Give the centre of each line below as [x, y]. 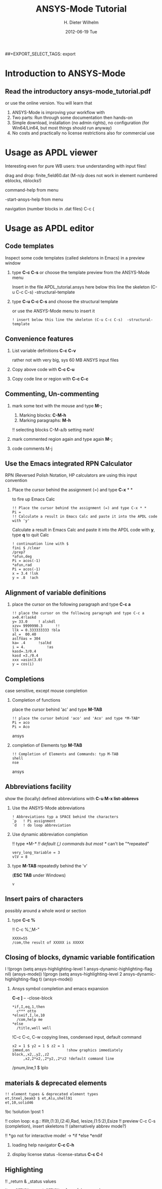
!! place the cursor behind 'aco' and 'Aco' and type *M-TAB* [76, 718]
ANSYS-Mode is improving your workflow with [58, 112]
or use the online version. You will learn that [49, 103]
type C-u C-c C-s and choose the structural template [65, 301]
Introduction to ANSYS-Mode [65, 73]
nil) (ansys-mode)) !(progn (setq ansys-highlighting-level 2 [64, 974]
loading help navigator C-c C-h [43, 1145]
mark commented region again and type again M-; [62, 439]
